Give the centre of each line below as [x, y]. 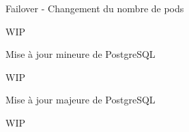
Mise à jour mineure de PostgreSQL [81, 54]
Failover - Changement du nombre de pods [95, 8]
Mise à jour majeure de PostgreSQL [81, 100]
